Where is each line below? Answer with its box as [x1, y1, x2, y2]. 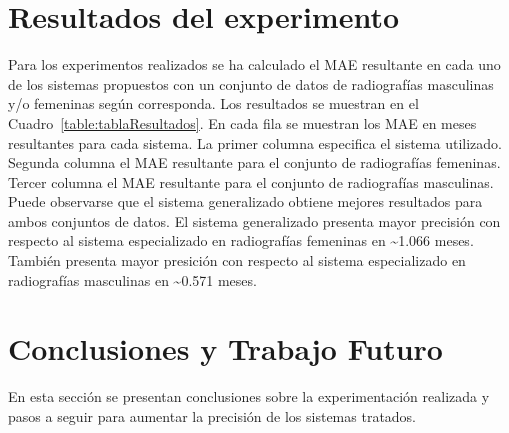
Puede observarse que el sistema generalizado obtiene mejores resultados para [8, 191, 483, 212]
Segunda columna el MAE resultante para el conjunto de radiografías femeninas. [8, 152, 501, 173]
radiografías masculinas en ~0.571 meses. [8, 269, 257, 290]
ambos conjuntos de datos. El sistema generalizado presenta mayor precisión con [8, 210, 501, 231]
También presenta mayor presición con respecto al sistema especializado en [8, 250, 466, 271]
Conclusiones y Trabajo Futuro [8, 328, 443, 369]
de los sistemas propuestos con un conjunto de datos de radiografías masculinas [8, 73, 494, 94]
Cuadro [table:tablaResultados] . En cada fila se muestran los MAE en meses [8, 112, 477, 133]
